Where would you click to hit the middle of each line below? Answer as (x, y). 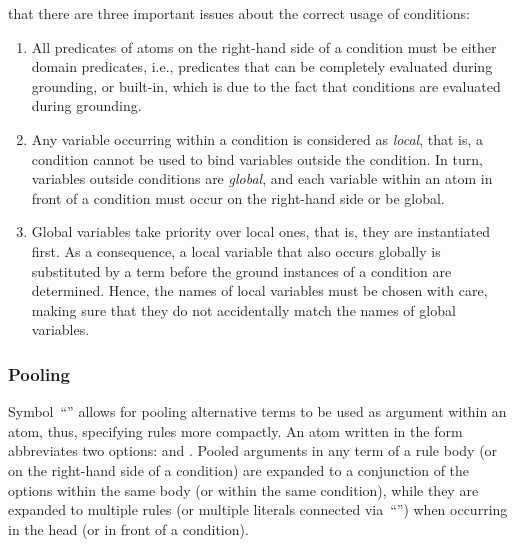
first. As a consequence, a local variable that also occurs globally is (236, 250)
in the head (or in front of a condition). (128, 528)
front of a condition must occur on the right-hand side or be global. (238, 197)
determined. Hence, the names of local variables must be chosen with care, (259, 290)
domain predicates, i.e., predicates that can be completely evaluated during (262, 66)
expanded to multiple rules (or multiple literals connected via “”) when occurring (258, 509)
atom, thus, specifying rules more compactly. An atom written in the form (235, 430)
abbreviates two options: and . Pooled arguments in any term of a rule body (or (253, 450)
